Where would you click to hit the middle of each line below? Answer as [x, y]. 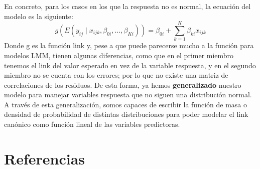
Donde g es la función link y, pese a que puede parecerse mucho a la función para [129, 45]
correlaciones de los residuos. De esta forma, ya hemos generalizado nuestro [123, 84]
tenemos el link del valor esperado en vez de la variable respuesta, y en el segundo [130, 65]
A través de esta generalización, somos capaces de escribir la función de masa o [125, 104]
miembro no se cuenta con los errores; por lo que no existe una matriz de [116, 75]
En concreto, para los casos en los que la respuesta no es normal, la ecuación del [127, 6]
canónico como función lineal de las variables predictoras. [92, 124]
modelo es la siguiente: [39, 16]
